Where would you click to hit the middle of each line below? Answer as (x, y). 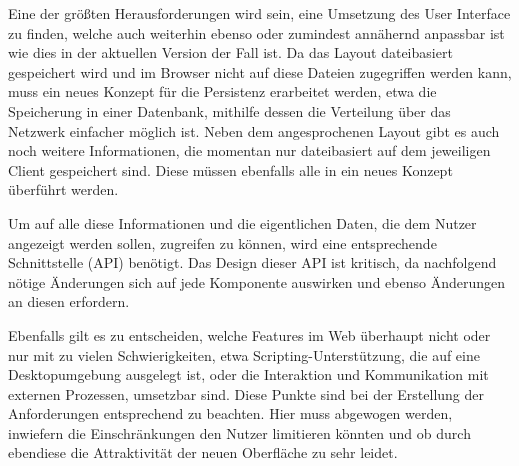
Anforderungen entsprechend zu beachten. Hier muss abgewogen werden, (230, 413)
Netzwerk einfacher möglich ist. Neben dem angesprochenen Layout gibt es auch (254, 130)
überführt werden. (63, 189)
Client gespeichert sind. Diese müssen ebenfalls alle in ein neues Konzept (230, 169)
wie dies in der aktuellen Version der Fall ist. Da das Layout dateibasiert (230, 52)
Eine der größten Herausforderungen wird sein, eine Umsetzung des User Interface (259, 13)
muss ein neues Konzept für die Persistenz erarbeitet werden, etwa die (222, 91)
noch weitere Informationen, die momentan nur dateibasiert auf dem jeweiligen (249, 150)
